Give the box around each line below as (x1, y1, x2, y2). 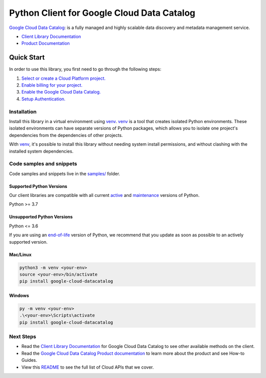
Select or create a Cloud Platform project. (21, 75, 106, 81)
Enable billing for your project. (21, 82, 83, 88)
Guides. (21, 357, 37, 363)
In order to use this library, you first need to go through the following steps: (9, 66, 162, 72)
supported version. (9, 239, 48, 245)
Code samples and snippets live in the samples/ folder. (9, 170, 120, 177)
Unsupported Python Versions (9, 214, 73, 220)
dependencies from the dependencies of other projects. (9, 132, 123, 138)
